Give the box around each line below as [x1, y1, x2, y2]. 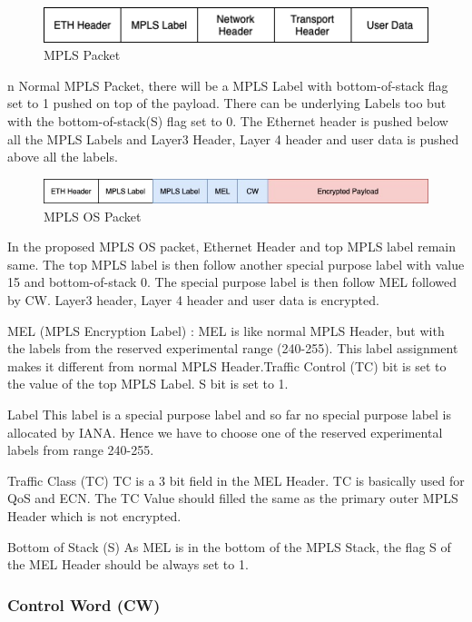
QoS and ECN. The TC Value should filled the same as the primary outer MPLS [7, 489, 458, 508]
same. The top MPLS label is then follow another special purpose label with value [7, 254, 465, 273]
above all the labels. [7, 147, 118, 166]
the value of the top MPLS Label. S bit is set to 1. [7, 374, 289, 393]
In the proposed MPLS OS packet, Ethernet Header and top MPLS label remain [7, 237, 456, 256]
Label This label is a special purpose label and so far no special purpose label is [7, 404, 451, 423]
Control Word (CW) [7, 593, 161, 616]
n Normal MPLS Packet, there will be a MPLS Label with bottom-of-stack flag [7, 75, 448, 94]
